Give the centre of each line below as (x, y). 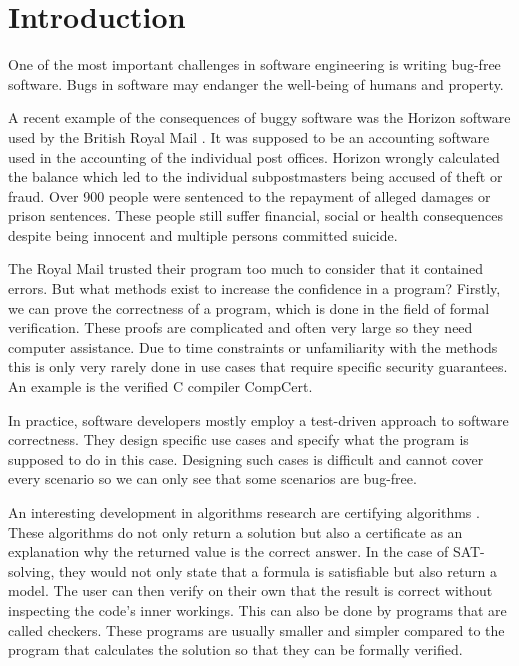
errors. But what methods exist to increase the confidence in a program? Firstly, (254, 288)
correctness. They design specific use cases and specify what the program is (238, 439)
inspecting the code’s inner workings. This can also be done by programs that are (257, 609)
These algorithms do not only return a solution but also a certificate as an (235, 531)
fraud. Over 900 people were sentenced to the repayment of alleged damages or (249, 195)
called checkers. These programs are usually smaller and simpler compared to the (256, 629)
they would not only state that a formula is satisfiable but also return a (278, 570)
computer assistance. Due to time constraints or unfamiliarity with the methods (253, 346)
